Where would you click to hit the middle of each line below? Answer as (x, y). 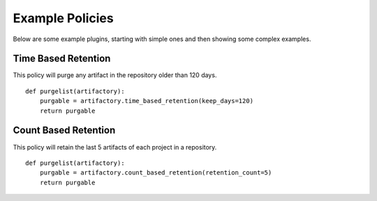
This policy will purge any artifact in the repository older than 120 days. (115, 75)
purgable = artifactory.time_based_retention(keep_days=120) (147, 101)
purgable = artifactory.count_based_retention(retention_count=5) (156, 173)
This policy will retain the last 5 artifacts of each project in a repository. (115, 147)
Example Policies (64, 18)
